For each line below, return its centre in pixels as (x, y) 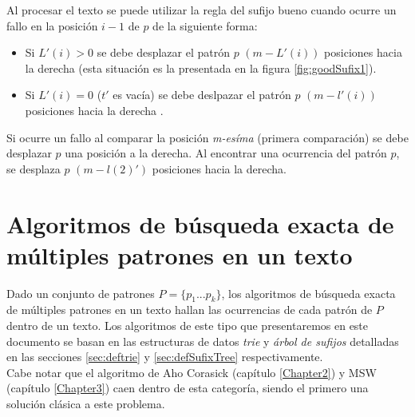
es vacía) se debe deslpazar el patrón (202, 95)
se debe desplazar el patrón (163, 52)
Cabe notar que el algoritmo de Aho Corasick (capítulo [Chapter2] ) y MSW (192, 372)
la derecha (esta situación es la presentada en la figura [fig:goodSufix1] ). (201, 68)
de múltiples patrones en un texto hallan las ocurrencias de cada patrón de (190, 310)
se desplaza (34, 168)
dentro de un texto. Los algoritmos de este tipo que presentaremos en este (188, 326)
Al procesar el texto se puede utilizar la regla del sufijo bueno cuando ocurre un (202, 10)
